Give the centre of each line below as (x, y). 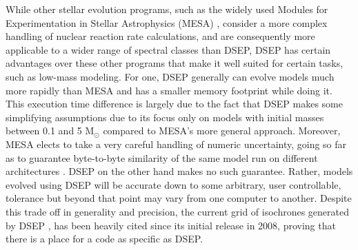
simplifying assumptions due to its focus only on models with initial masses (165, 117)
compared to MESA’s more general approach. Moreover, (222, 131)
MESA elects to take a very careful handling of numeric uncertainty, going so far (176, 144)
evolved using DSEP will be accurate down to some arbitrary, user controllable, (173, 184)
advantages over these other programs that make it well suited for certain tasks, (175, 63)
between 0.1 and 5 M (50, 131)
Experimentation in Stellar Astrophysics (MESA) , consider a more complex (167, 22)
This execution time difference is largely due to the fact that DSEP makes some (174, 104)
